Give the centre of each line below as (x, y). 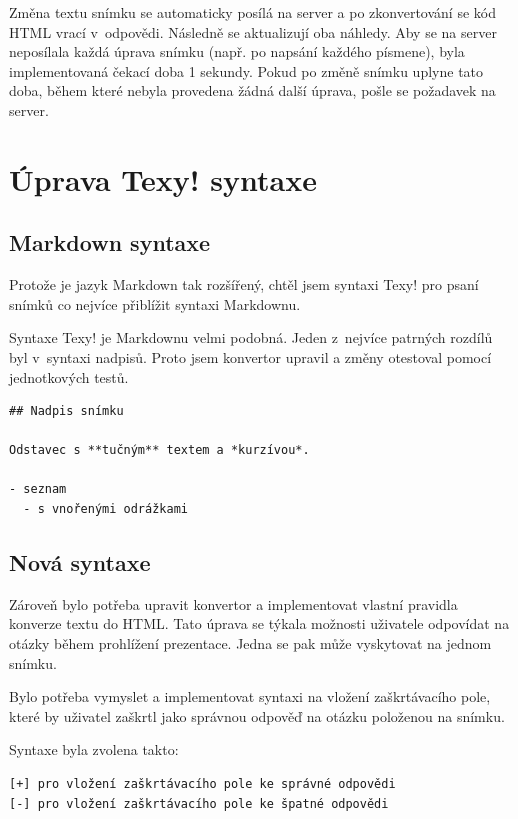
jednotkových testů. (69, 376)
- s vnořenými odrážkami (105, 509)
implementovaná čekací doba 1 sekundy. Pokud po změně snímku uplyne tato (246, 70)
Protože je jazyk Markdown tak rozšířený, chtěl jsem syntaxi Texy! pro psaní (244, 284)
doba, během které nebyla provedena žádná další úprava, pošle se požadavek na (252, 90)
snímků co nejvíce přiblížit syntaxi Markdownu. (155, 303)
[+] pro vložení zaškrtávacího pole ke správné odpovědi (202, 784)
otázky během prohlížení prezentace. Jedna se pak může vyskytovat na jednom (250, 643)
